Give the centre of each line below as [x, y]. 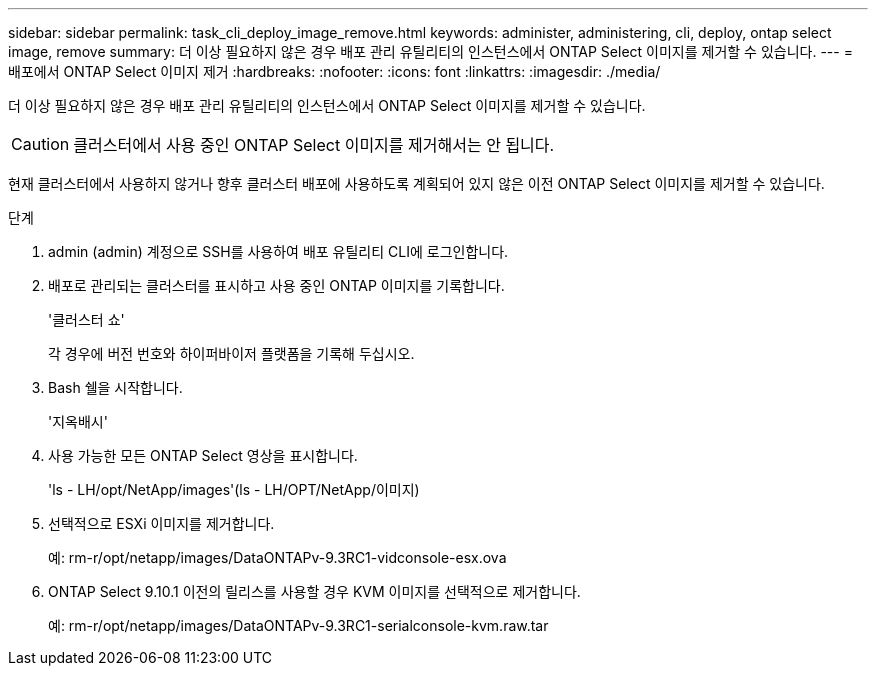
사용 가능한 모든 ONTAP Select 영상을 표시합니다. [203, 455]
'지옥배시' [78, 421]
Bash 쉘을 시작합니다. [115, 387]
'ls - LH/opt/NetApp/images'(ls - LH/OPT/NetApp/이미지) [234, 489]
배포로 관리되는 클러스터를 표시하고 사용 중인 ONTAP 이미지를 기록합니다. [276, 285]
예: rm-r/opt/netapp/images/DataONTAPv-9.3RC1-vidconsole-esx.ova [277, 557]
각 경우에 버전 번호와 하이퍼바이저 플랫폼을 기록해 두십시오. [231, 353]
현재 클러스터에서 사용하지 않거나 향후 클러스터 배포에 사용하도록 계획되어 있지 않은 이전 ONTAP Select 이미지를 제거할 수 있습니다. [416, 183]
